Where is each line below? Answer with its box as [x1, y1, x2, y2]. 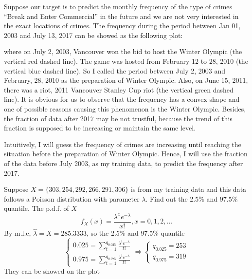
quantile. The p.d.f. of [4, 203, 69, 213]
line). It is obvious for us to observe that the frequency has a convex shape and [4, 94, 240, 104]
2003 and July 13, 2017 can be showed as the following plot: [4, 30, 183, 40]
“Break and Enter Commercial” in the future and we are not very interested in [4, 11, 239, 21]
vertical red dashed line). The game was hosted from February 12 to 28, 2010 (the [4, 56, 248, 66]
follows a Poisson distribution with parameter [4, 193, 140, 204]
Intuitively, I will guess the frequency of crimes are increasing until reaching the [4, 139, 241, 149]
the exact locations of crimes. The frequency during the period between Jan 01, [4, 20, 241, 31]
